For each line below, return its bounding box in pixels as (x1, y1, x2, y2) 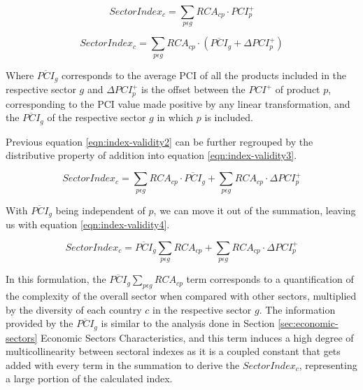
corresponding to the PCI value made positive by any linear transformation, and (6, 96, 350, 111)
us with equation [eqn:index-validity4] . (6, 216, 170, 231)
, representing (299, 357, 357, 372)
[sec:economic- (278, 316, 339, 330)
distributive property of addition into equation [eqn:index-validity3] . (6, 148, 297, 162)
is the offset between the (141, 82, 245, 97)
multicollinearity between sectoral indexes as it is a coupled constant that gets (6, 344, 341, 358)
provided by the (6, 316, 73, 330)
